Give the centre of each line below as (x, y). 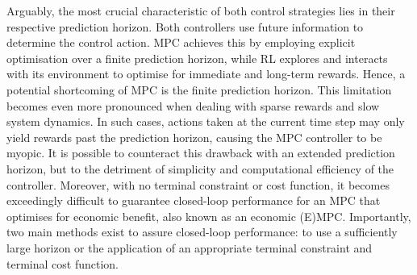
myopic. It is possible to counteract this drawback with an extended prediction (201, 153)
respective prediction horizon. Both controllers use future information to (185, 26)
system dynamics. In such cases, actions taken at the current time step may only (206, 121)
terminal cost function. (63, 263)
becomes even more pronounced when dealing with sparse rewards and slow (193, 105)
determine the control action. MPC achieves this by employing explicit (181, 42)
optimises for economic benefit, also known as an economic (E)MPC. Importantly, (209, 216)
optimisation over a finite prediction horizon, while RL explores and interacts (197, 58)
